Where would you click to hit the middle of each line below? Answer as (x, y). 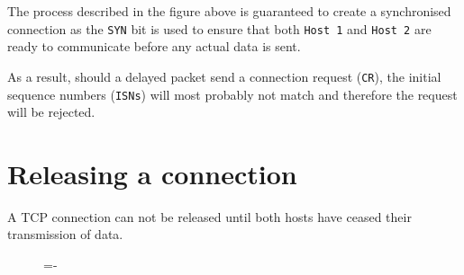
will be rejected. (51, 112)
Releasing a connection (152, 173)
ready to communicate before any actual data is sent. (154, 46)
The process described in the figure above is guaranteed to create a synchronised (229, 11)
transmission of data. (65, 234)
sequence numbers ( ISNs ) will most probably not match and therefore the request (232, 94)
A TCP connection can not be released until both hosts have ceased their (209, 216)
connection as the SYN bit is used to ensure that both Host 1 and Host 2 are (219, 28)
